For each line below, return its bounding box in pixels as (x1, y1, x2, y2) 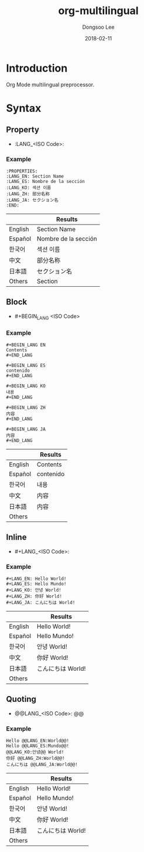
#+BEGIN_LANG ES (6, 362, 46, 368)
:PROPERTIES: (6, 168, 38, 174)
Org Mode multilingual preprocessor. (6, 81, 95, 88)
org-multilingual (58, 4, 139, 18)
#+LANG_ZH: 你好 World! (6, 593, 63, 599)
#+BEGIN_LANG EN (6, 342, 46, 348)
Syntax (6, 101, 42, 115)
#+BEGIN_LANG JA (6, 426, 46, 432)
